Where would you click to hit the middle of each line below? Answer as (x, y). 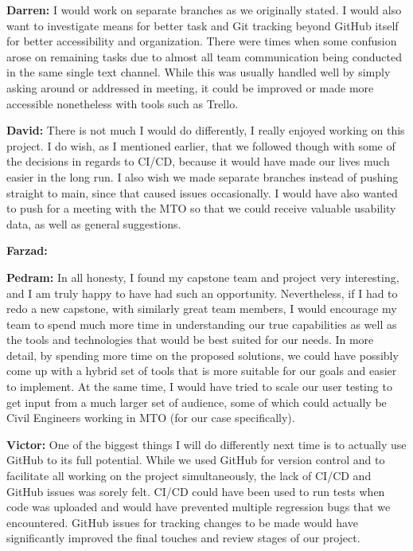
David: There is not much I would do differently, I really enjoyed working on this (206, 130)
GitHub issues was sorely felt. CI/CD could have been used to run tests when (196, 491)
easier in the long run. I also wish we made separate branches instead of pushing (203, 176)
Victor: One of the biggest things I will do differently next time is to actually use (206, 444)
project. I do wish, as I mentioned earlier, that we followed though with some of (201, 145)
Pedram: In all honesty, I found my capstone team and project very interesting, (203, 277)
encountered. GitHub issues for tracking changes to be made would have (182, 522)
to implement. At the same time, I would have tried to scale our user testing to (199, 387)
